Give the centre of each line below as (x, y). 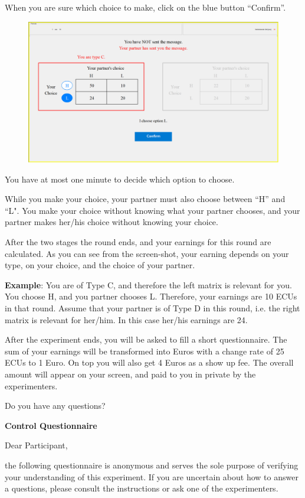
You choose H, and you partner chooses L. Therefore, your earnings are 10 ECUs (151, 296)
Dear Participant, (36, 445)
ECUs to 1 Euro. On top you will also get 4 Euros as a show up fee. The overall (149, 362)
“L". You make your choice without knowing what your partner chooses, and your (152, 210)
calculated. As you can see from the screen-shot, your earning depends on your (147, 253)
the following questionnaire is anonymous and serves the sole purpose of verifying (152, 465)
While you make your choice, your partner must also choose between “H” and (145, 199)
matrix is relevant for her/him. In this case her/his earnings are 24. (126, 319)
